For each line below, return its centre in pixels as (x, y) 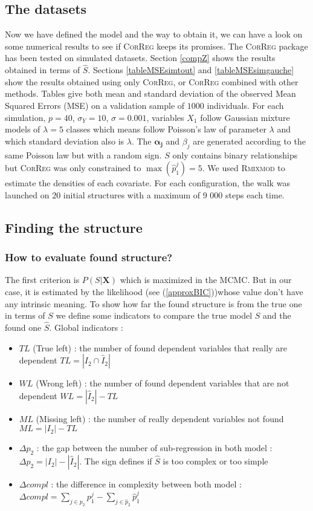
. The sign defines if (116, 461)
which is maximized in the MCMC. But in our (206, 280)
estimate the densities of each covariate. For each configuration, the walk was (147, 183)
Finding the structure (74, 227)
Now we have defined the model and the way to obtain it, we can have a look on (154, 34)
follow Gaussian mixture (245, 117)
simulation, (25, 117)
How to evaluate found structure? (89, 257)
